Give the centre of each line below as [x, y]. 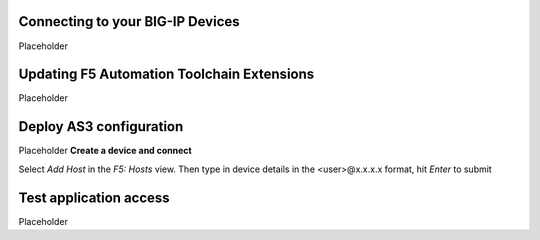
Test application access [94, 197]
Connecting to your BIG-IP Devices [129, 21]
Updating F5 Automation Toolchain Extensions [166, 74]
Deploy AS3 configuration [101, 126]
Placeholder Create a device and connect [105, 151]
